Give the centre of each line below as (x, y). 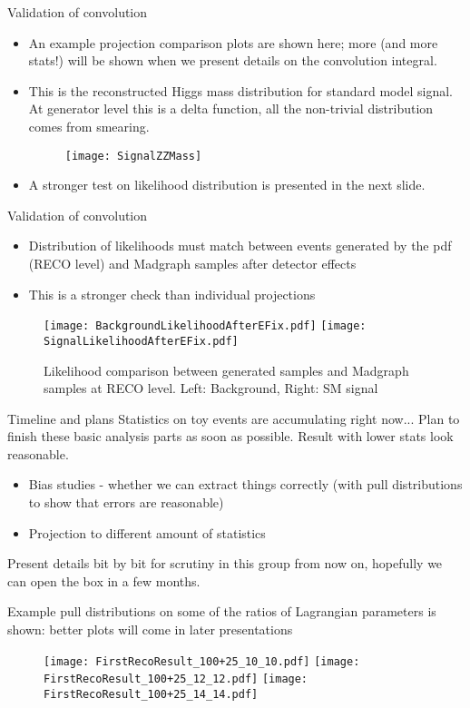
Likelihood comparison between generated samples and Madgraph (226, 370)
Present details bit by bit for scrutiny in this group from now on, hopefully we (225, 563)
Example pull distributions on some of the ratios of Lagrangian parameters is (222, 611)
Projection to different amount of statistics (147, 532)
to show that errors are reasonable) (126, 502)
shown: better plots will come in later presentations (150, 629)
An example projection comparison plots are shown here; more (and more (233, 42)
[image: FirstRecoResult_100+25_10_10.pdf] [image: (202, 661)
